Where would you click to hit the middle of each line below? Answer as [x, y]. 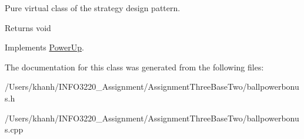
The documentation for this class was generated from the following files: [134, 67]
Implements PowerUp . [44, 47]
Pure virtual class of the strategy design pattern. [93, 8]
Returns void [28, 27]
